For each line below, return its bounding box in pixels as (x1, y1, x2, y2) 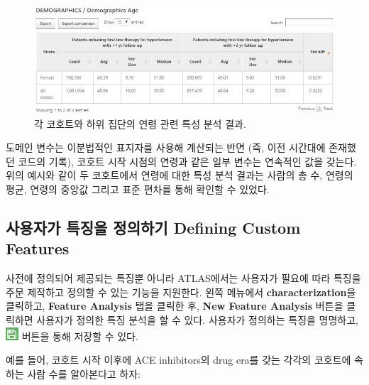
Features (6, 237, 70, 259)
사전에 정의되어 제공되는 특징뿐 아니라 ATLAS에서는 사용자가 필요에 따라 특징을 (6, 271, 361, 286)
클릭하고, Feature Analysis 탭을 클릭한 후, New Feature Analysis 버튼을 (6, 298, 343, 313)
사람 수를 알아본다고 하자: (27, 366, 141, 381)
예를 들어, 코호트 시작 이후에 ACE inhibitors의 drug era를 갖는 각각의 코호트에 (6, 352, 351, 367)
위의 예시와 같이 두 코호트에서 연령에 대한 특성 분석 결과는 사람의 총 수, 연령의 (6, 168, 353, 183)
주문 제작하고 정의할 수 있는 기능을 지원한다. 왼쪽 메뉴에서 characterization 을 (6, 284, 356, 299)
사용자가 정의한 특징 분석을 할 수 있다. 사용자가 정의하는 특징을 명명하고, (36, 313, 358, 327)
